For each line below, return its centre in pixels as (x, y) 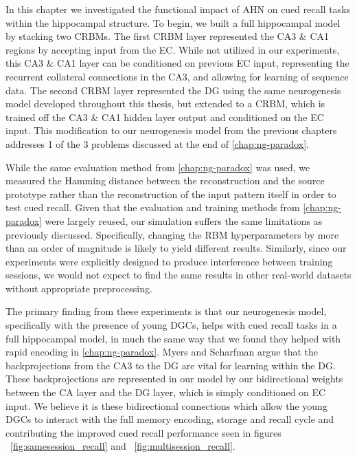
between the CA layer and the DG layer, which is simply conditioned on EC (166, 392)
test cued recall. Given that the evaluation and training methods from (153, 207)
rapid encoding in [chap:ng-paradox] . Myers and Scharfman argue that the (162, 352)
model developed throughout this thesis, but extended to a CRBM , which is (165, 103)
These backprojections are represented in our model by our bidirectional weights (174, 379)
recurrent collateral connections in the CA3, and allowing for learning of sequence (177, 76)
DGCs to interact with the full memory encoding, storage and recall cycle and (170, 419)
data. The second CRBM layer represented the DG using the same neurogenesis (173, 90)
